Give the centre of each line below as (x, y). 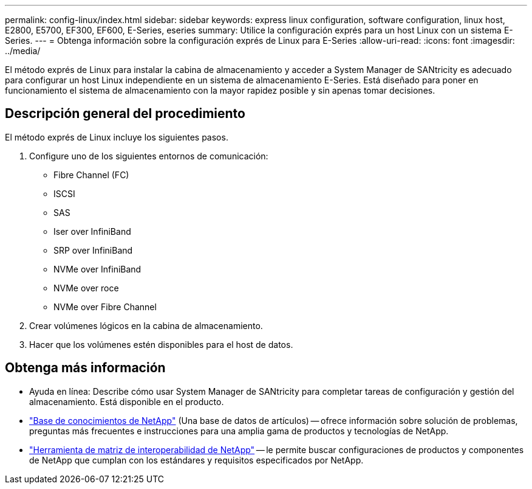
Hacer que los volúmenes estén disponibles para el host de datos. (161, 344)
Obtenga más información (85, 368)
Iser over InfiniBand (92, 231)
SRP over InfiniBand (93, 250)
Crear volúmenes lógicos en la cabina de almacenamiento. (146, 325)
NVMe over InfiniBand (97, 269)
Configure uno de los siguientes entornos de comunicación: (149, 156)
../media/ (23, 51)
